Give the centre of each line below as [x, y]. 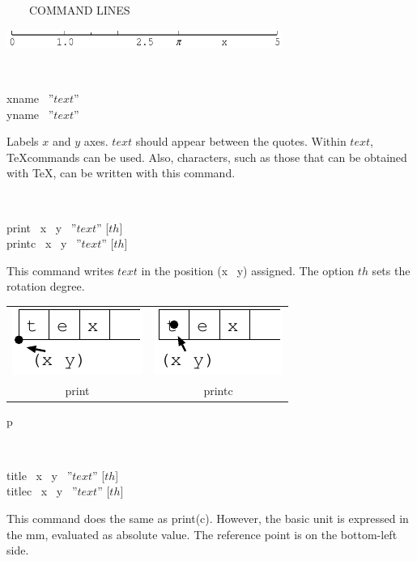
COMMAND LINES [79, 10]
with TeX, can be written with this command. [121, 173]
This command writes [60, 270]
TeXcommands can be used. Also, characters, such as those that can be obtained [207, 157]
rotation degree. [46, 286]
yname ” [30, 114]
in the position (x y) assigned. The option [248, 270]
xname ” [30, 98]
